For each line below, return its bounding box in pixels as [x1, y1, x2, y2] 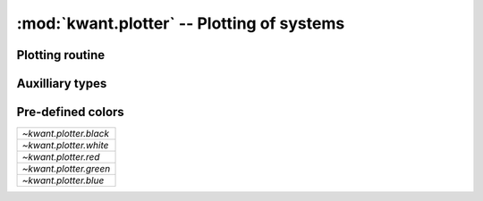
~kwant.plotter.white [21, 139, 109, 152]
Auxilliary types [16, 76, 107, 91]
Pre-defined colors [16, 105, 124, 120]
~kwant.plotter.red [21, 151, 100, 163]
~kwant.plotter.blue [21, 174, 105, 187]
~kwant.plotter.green [21, 163, 111, 175]
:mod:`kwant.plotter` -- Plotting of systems [16, 13, 345, 33]
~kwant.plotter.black [21, 128, 109, 140]
